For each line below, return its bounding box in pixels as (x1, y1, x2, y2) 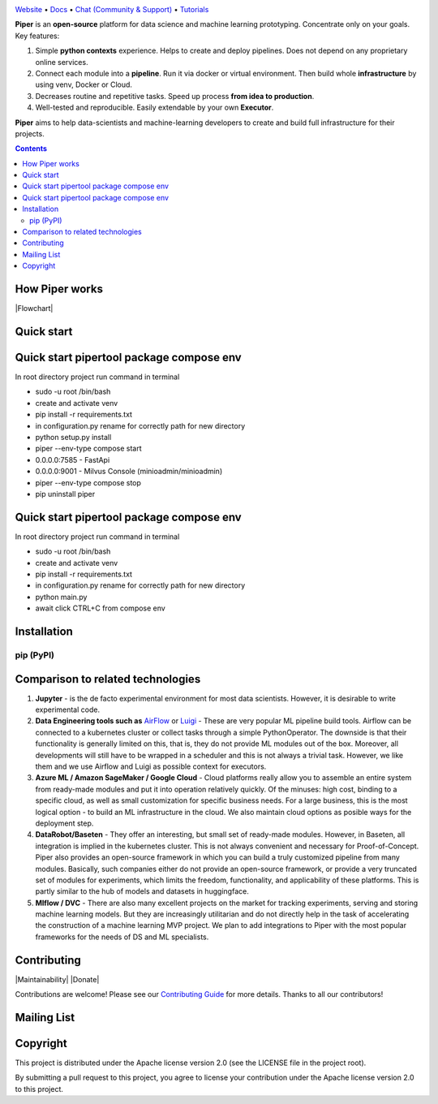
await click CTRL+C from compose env (35, 603, 165, 613)
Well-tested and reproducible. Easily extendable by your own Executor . (35, 102, 274, 113)
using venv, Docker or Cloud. (35, 80, 133, 89)
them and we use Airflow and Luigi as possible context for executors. (35, 761, 267, 771)
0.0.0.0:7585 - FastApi (35, 455, 110, 464)
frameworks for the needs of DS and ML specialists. (35, 932, 209, 942)
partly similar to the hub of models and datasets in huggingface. (35, 886, 249, 896)
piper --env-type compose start (35, 443, 142, 454)
